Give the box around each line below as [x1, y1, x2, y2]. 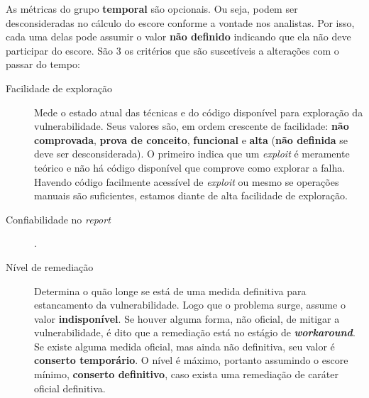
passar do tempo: [6, 57, 80, 72]
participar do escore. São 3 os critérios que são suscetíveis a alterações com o [6, 43, 339, 57]
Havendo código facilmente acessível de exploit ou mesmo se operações [34, 174, 339, 189]
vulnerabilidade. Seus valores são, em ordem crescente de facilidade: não [34, 118, 349, 133]
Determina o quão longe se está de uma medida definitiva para [34, 283, 307, 298]
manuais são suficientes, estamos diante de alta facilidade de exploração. [34, 188, 348, 203]
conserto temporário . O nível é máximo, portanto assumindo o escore [34, 353, 348, 367]
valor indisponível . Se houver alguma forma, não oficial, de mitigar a [34, 311, 340, 326]
